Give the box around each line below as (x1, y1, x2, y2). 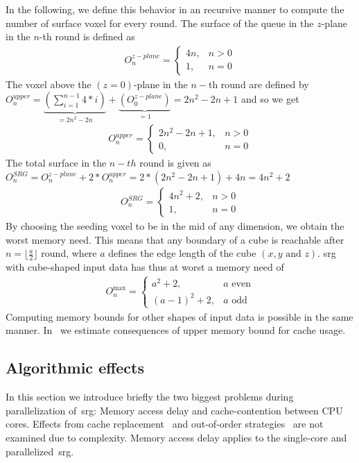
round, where (41, 246, 97, 260)
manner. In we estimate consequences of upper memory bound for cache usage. (6, 323, 346, 337)
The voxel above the (6, 76, 91, 91)
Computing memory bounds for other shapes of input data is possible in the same (6, 309, 353, 323)
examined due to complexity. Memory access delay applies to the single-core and (6, 430, 347, 445)
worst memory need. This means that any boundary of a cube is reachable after (6, 232, 344, 246)
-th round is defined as (39, 29, 135, 44)
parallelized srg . (6, 444, 74, 458)
